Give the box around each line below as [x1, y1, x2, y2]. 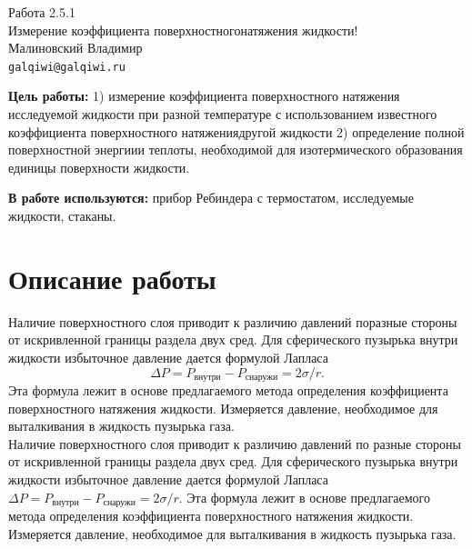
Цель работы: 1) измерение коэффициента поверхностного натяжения [8, 86, 400, 105]
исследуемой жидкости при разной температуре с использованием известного [8, 105, 437, 124]
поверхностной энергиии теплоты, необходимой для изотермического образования [8, 140, 463, 159]
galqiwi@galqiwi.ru [8, 60, 126, 74]
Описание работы [8, 259, 216, 296]
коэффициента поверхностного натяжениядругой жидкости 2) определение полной [8, 122, 465, 141]
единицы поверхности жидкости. [8, 157, 190, 176]
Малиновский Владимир [8, 38, 143, 57]
